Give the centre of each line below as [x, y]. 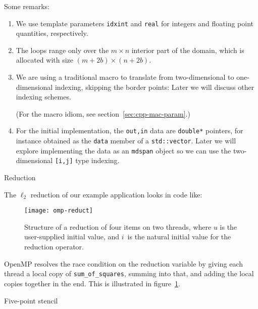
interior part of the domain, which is [188, 50]
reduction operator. [54, 247]
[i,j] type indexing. [87, 160]
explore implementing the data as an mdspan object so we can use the [123, 150]
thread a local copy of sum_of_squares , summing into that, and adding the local [129, 273]
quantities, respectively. [52, 33]
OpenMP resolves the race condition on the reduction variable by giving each [124, 263]
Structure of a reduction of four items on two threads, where [118, 226]
